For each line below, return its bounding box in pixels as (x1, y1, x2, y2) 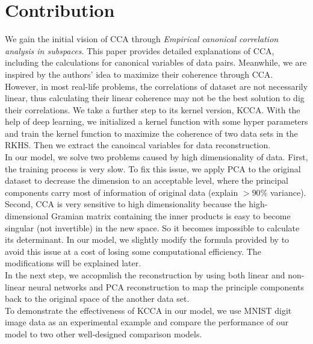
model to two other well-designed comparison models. (5, 327, 202, 340)
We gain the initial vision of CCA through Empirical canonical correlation (5, 33, 279, 45)
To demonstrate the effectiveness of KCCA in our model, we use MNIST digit (5, 304, 292, 316)
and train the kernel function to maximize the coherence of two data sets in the (5, 127, 298, 139)
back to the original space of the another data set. (5, 292, 190, 305)
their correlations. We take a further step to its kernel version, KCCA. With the (5, 103, 300, 116)
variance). (270, 186, 306, 198)
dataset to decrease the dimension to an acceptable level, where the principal (5, 174, 288, 187)
